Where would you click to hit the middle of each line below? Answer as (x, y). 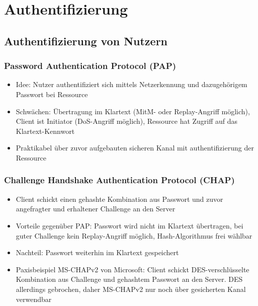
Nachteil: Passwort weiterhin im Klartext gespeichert (97, 252)
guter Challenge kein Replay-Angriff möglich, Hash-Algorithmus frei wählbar (134, 235)
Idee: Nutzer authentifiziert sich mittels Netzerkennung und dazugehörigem (132, 84)
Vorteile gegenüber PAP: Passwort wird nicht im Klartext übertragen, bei (130, 225)
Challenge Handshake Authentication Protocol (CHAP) (119, 180)
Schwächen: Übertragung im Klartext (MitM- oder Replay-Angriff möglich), (133, 111)
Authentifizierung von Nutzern (86, 41)
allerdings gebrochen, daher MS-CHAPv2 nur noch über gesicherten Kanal (131, 289)
